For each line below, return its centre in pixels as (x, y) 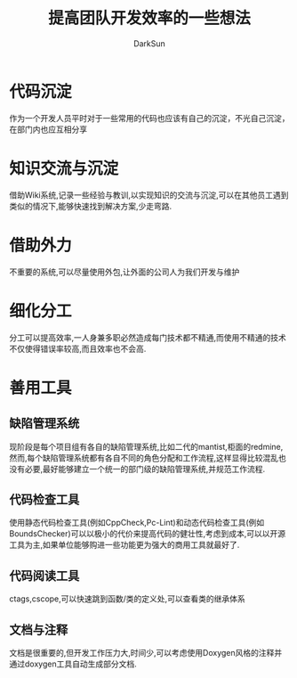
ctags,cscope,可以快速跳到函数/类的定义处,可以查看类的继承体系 (128, 599)
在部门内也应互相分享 (48, 129)
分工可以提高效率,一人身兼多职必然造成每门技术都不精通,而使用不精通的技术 (148, 337)
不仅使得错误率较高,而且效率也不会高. (78, 348)
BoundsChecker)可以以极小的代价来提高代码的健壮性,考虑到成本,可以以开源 (148, 534)
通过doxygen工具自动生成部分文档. (73, 664)
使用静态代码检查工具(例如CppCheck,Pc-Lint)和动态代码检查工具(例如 (137, 523)
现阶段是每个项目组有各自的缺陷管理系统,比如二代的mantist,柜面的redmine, (146, 446)
